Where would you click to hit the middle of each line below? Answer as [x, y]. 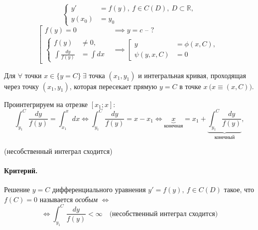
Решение [17, 189]
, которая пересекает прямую [113, 86]
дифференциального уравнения [99, 189]
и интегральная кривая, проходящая [192, 75]
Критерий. [21, 171]
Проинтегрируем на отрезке [46, 104]
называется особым [68, 199]
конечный [225, 138]
